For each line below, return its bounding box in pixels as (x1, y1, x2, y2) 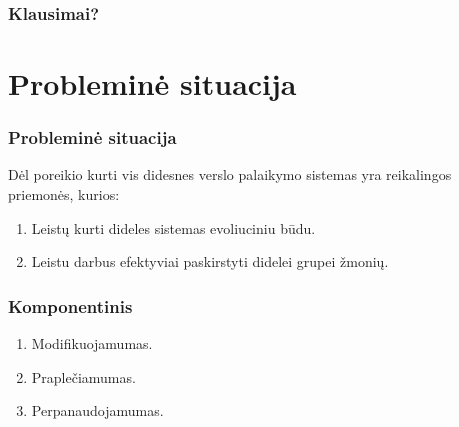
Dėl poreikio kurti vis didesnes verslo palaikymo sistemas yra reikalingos (8, 164, 452, 185)
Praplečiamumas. (31, 366, 136, 387)
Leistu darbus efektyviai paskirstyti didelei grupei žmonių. (31, 251, 389, 272)
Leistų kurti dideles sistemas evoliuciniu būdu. (31, 217, 316, 238)
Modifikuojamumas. (31, 333, 153, 354)
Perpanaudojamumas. (31, 400, 164, 421)
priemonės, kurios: (8, 184, 120, 205)
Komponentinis (8, 293, 133, 318)
